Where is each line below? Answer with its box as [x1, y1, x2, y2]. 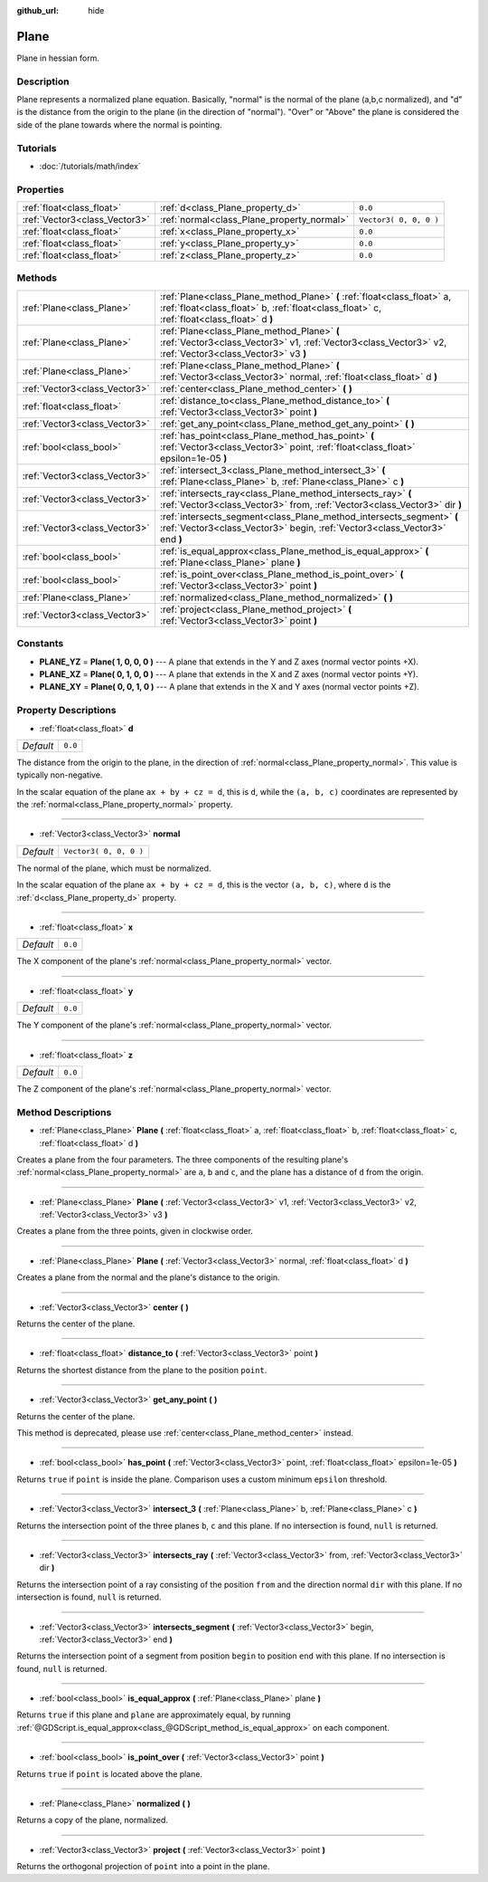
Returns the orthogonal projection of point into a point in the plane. [16, 1861, 270, 1872]
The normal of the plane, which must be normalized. [16, 863, 211, 874]
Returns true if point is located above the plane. [16, 1768, 203, 1779]
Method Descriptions [16, 1105, 112, 1118]
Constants [16, 637, 64, 650]
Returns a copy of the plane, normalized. [16, 1815, 169, 1826]
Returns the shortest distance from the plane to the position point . [16, 1364, 267, 1375]
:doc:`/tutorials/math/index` [39, 160, 142, 171]
